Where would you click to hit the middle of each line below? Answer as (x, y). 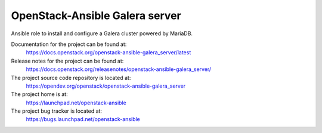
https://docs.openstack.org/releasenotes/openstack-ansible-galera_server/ (119, 69)
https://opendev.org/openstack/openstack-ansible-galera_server (106, 86)
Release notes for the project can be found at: (67, 61)
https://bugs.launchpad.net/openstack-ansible (83, 119)
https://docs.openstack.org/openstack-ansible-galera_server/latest (109, 52)
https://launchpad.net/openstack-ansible (76, 103)
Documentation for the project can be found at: (69, 44)
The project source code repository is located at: (71, 78)
